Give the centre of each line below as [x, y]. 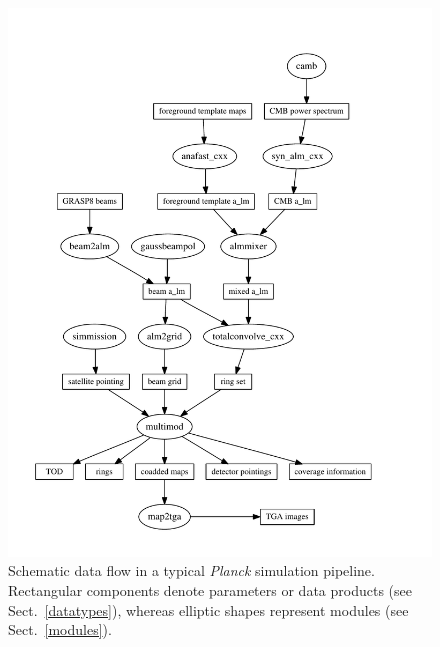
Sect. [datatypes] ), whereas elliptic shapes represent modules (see [208, 609]
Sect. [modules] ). [60, 629]
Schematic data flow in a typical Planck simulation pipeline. [191, 570]
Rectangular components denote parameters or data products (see [210, 590]
